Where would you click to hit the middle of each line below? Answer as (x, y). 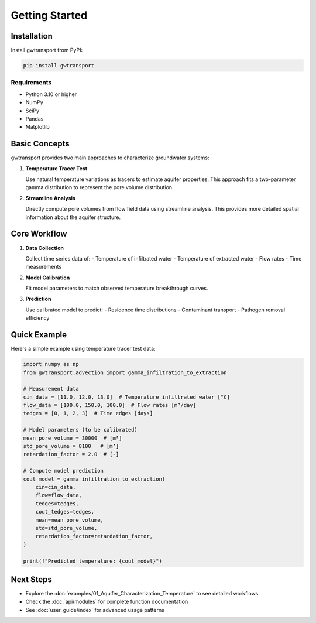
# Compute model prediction (63, 471)
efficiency (37, 318)
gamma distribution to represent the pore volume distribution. (99, 187)
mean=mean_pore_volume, (69, 520)
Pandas (35, 119)
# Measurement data (51, 389)
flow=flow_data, (59, 495)
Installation (32, 36)
